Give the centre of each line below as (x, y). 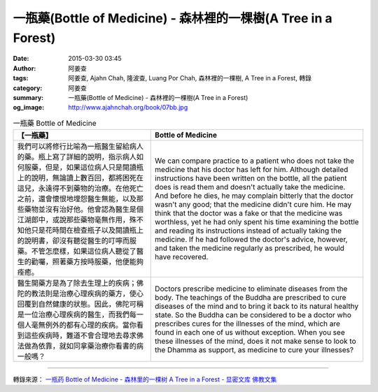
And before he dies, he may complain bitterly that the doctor (254, 196)
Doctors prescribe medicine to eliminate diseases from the (251, 289)
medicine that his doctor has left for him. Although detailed (252, 170)
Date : (21, 59)
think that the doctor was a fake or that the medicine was (249, 213)
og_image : (29, 108)
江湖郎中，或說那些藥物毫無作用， (73, 220)
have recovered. (182, 257)
